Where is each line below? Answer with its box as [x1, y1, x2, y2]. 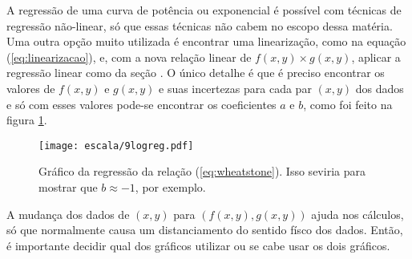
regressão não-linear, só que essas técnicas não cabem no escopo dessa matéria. [6, 17, 393, 34]
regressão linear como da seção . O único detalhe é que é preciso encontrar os [6, 64, 385, 81]
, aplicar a [351, 48, 401, 65]
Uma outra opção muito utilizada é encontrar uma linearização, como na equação [6, 33, 406, 50]
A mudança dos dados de [6, 205, 130, 222]
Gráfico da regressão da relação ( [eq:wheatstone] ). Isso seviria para [38, 163, 366, 180]
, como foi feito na [303, 95, 393, 112]
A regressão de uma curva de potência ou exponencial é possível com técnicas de [6, 2, 402, 18]
